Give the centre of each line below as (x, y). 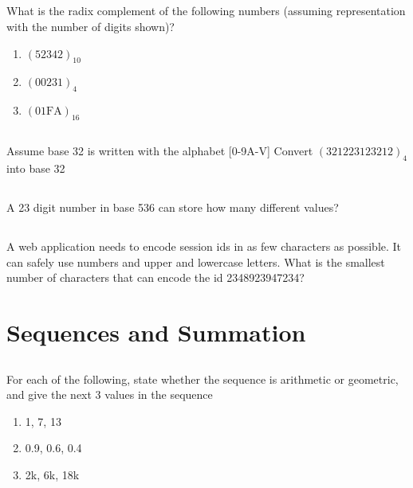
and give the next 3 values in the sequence (110, 394)
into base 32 (36, 168)
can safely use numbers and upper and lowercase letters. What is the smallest (196, 262)
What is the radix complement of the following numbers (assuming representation (206, 11)
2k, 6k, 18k (52, 475)
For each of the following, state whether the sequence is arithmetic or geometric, (203, 379)
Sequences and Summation (156, 332)
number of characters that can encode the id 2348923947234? (155, 277)
